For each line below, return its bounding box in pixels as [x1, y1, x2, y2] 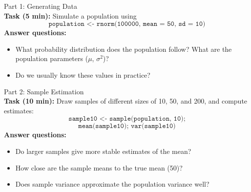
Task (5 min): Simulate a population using [4, 10, 137, 21]
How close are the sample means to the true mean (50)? [15, 162, 183, 172]
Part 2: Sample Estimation [4, 86, 84, 96]
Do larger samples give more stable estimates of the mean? [15, 146, 191, 156]
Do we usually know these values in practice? [15, 69, 150, 80]
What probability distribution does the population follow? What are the [15, 43, 232, 54]
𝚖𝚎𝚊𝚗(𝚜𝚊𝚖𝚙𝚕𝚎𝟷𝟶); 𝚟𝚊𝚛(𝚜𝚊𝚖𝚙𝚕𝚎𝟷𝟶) [78, 123, 176, 130]
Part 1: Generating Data [4, 1, 77, 11]
